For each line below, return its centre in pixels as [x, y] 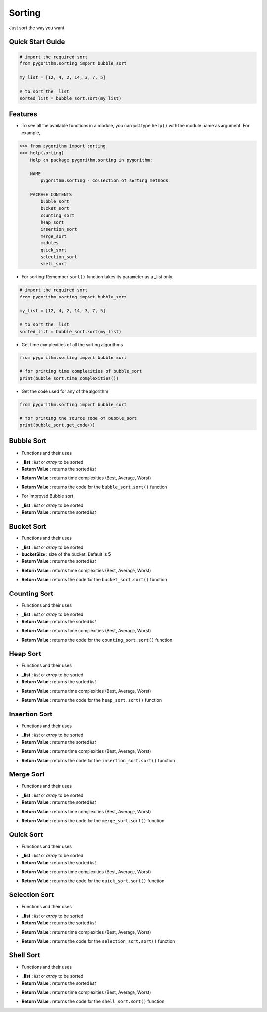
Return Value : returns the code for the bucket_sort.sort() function [94, 580]
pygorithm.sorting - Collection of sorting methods [104, 180]
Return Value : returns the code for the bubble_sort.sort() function [94, 487]
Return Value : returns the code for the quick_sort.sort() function [93, 881]
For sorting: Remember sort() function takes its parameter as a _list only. [97, 277]
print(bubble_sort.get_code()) [58, 425]
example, [31, 133]
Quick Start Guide [37, 42]
